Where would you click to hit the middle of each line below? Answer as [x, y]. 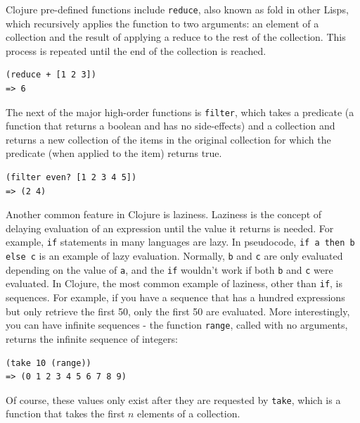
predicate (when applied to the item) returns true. [114, 153]
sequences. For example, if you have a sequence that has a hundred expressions [175, 297]
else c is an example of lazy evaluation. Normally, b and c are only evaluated [174, 256]
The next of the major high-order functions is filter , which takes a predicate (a [180, 112]
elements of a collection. [189, 413]
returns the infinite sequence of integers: [92, 338]
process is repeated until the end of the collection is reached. [136, 50]
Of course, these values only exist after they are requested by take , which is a [173, 399]
